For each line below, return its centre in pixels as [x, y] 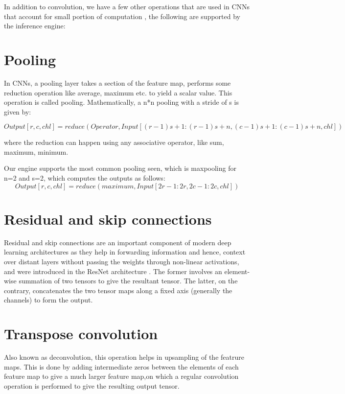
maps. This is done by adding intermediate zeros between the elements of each [121, 366]
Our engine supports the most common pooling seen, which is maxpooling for [120, 168]
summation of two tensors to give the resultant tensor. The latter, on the [128, 281]
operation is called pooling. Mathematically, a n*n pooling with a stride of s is [121, 102]
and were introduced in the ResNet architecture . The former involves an [113, 271]
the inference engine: [35, 26]
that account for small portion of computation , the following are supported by [122, 16]
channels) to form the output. [48, 300]
